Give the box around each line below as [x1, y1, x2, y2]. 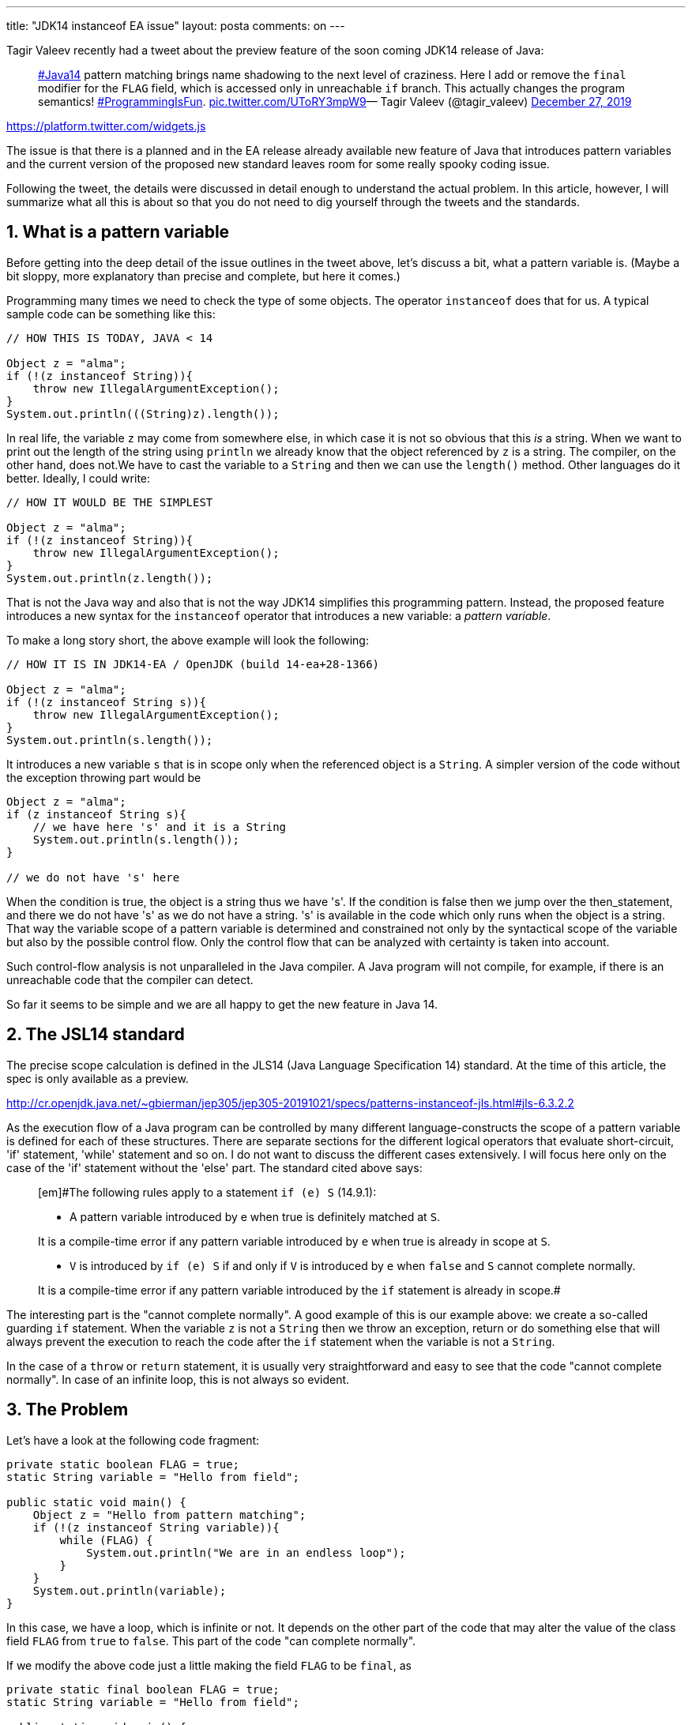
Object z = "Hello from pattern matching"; [32, 1508, 307, 1521]
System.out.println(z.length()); [6, 571, 213, 584]
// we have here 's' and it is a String [32, 820, 287, 833]
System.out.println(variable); [32, 1584, 227, 1597]
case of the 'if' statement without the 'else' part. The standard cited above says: [6, 1160, 423, 1174]
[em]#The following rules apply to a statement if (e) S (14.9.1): [38, 1185, 377, 1199]
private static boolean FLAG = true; [6, 1457, 240, 1471]
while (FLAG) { [59, 1533, 153, 1546]
